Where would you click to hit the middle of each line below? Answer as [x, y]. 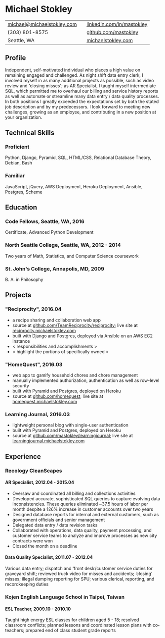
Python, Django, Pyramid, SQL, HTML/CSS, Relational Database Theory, [78, 158]
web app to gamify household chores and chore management [75, 375]
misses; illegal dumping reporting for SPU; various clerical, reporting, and [80, 579]
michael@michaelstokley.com [42, 24]
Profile [16, 58]
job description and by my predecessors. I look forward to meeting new [78, 106]
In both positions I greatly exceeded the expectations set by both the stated [82, 101]
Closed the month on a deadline [45, 546]
